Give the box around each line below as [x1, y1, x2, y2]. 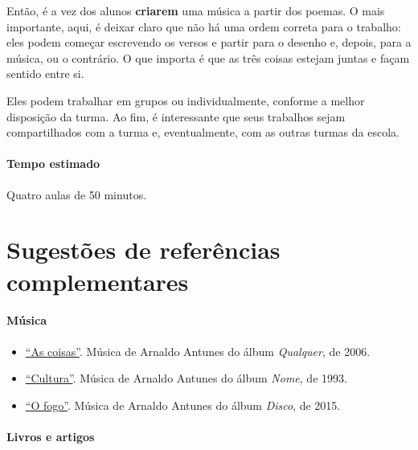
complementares [6, 264, 189, 297]
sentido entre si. [6, 65, 84, 82]
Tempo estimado [6, 155, 100, 172]
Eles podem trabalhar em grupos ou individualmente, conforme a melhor [6, 92, 365, 108]
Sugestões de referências [6, 233, 281, 266]
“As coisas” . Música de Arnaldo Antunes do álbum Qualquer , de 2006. [25, 342, 371, 359]
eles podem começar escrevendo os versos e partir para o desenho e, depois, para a [6, 34, 412, 51]
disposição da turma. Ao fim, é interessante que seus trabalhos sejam [6, 108, 346, 125]
